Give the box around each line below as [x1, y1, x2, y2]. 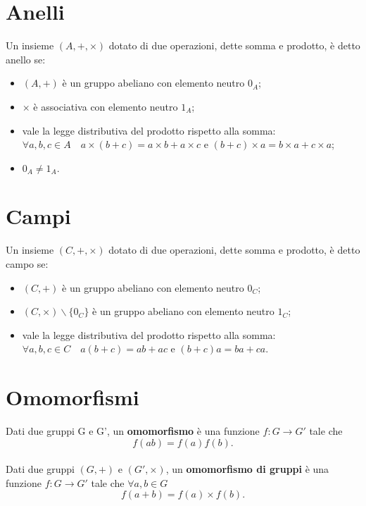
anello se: [6, 51, 46, 66]
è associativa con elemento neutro [33, 99, 178, 113]
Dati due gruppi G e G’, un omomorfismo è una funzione [6, 424, 260, 438]
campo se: [6, 257, 49, 271]
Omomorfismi [6, 383, 139, 412]
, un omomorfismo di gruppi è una [165, 462, 329, 476]
